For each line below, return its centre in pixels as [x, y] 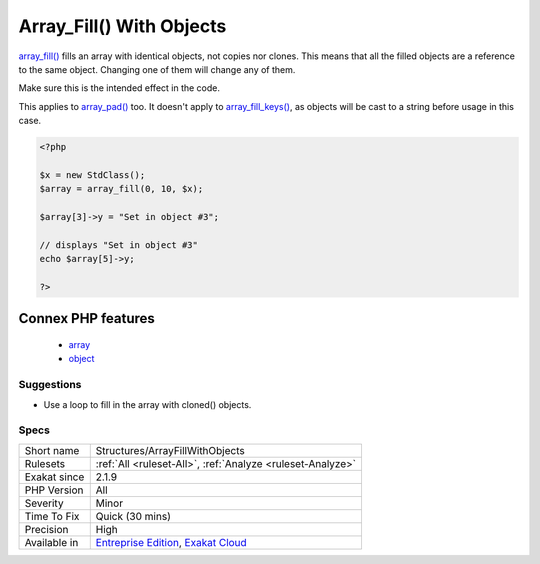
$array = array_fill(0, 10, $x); [121, 189]
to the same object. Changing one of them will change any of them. [157, 69]
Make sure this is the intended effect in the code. [119, 88]
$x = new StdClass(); [92, 174]
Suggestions [50, 385]
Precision [46, 529]
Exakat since [54, 477]
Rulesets [44, 463]
